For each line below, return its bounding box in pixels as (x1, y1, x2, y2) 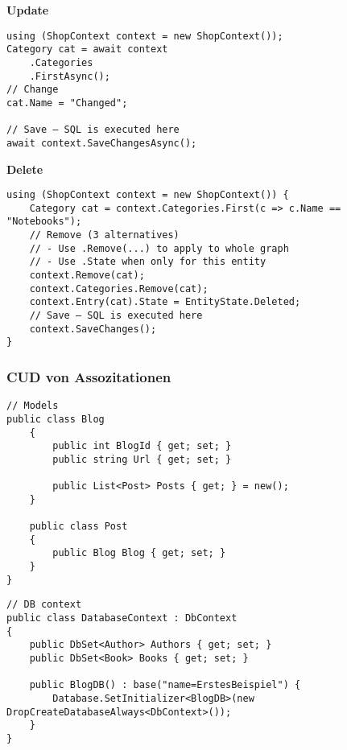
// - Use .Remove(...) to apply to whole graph (29, 242, 289, 254)
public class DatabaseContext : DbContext (6, 612, 238, 624)
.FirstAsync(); (29, 70, 110, 82)
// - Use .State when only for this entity (29, 256, 266, 268)
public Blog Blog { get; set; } (52, 547, 226, 559)
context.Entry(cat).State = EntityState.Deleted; (29, 296, 301, 308)
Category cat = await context (6, 43, 168, 56)
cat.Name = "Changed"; (6, 97, 128, 109)
